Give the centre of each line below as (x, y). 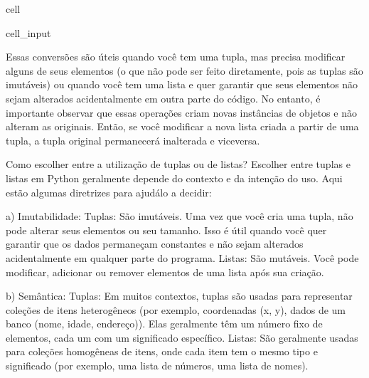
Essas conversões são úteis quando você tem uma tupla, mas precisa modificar (176, 57)
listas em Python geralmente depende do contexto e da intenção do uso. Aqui (174, 178)
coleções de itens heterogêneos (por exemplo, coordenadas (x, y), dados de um (176, 309)
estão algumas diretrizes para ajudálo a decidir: (109, 192)
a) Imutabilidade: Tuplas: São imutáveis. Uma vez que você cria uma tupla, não (180, 216)
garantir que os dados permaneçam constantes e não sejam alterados (155, 244)
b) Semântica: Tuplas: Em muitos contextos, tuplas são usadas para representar (179, 296)
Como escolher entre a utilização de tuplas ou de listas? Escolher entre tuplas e (178, 164)
